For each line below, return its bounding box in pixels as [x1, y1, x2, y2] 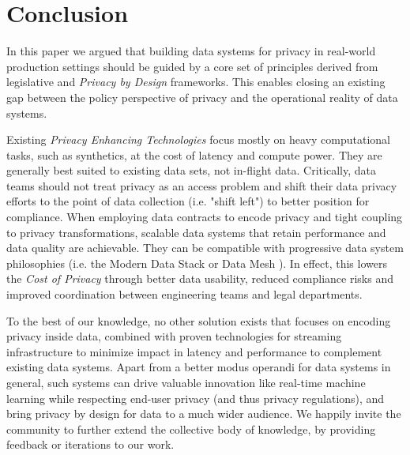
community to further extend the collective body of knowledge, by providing [6, 420, 376, 437]
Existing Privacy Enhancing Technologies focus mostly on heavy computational [6, 131, 390, 148]
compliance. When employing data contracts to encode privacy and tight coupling [6, 209, 403, 225]
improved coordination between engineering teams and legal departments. [6, 286, 363, 303]
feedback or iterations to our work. [6, 436, 175, 453]
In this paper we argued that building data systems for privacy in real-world [6, 43, 376, 59]
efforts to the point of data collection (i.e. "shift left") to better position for [6, 193, 370, 209]
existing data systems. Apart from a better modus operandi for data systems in [6, 359, 391, 375]
